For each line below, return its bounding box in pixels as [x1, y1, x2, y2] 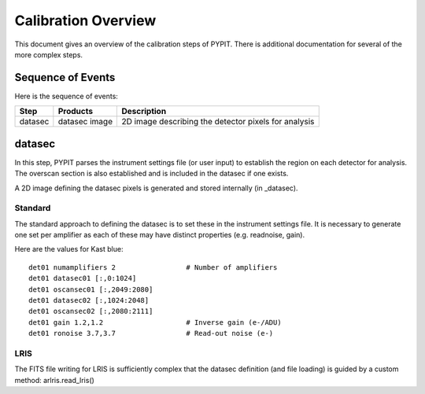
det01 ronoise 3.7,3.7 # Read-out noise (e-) [28, 329, 274, 338]
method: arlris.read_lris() [14, 375, 94, 385]
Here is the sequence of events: [14, 91, 118, 101]
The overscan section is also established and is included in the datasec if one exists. [14, 169, 289, 179]
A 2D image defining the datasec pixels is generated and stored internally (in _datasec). [14, 183, 298, 193]
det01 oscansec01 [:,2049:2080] [28, 285, 153, 294]
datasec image [57, 116, 113, 127]
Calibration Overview [14, 12, 157, 29]
